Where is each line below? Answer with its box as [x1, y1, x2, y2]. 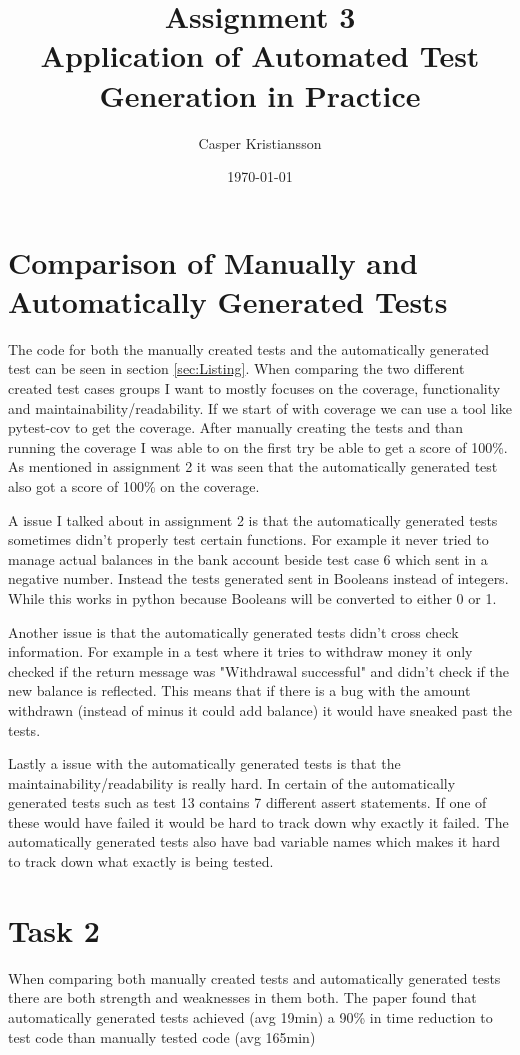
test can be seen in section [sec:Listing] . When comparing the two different [8, 358, 465, 379]
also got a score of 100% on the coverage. [8, 475, 260, 496]
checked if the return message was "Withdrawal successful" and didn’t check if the [8, 660, 510, 681]
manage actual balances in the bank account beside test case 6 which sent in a [8, 548, 488, 569]
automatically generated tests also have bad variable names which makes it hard [8, 831, 501, 852]
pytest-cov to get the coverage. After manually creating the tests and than [8, 417, 463, 438]
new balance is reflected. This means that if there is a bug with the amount [8, 680, 471, 701]
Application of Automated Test [40, 35, 480, 76]
